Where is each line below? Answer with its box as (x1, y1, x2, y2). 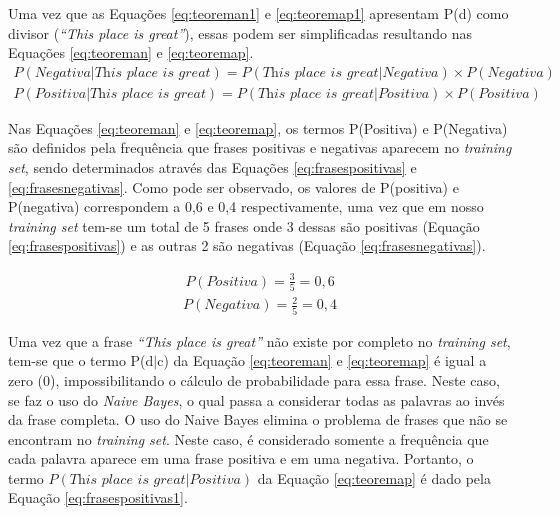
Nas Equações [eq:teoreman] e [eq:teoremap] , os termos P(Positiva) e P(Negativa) (8, 117, 508, 138)
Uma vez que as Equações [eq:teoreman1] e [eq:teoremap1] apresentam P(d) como (8, 3, 509, 23)
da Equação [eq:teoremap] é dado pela (257, 467, 491, 488)
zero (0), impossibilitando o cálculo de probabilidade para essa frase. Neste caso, (8, 369, 500, 390)
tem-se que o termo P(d (8, 350, 154, 371)
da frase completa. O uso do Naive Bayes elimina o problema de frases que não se (8, 409, 508, 430)
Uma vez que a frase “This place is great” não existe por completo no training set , (8, 330, 511, 351)
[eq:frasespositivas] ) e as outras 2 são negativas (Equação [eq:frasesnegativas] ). (8, 235, 486, 256)
